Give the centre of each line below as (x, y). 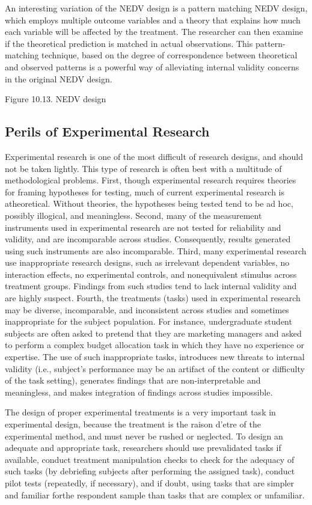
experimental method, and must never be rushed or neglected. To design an (144, 436)
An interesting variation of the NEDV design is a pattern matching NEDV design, (156, 8)
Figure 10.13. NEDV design (56, 99)
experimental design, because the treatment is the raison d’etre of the (133, 424)
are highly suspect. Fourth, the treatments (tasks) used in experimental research (153, 298)
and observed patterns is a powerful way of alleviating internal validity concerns (152, 66)
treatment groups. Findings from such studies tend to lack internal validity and (151, 286)
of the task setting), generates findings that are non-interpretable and (133, 380)
